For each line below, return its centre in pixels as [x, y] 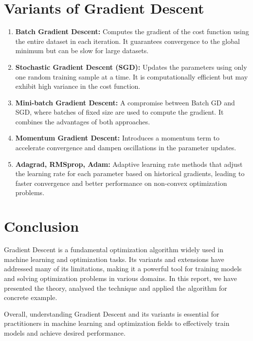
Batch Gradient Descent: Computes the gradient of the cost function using [132, 31]
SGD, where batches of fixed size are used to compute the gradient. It [119, 112]
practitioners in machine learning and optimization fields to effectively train [117, 323]
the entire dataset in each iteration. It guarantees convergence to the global [127, 41]
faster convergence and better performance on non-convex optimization [121, 183]
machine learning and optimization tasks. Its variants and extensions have [114, 259]
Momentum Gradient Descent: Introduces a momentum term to [117, 138]
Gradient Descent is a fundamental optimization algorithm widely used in [114, 250]
